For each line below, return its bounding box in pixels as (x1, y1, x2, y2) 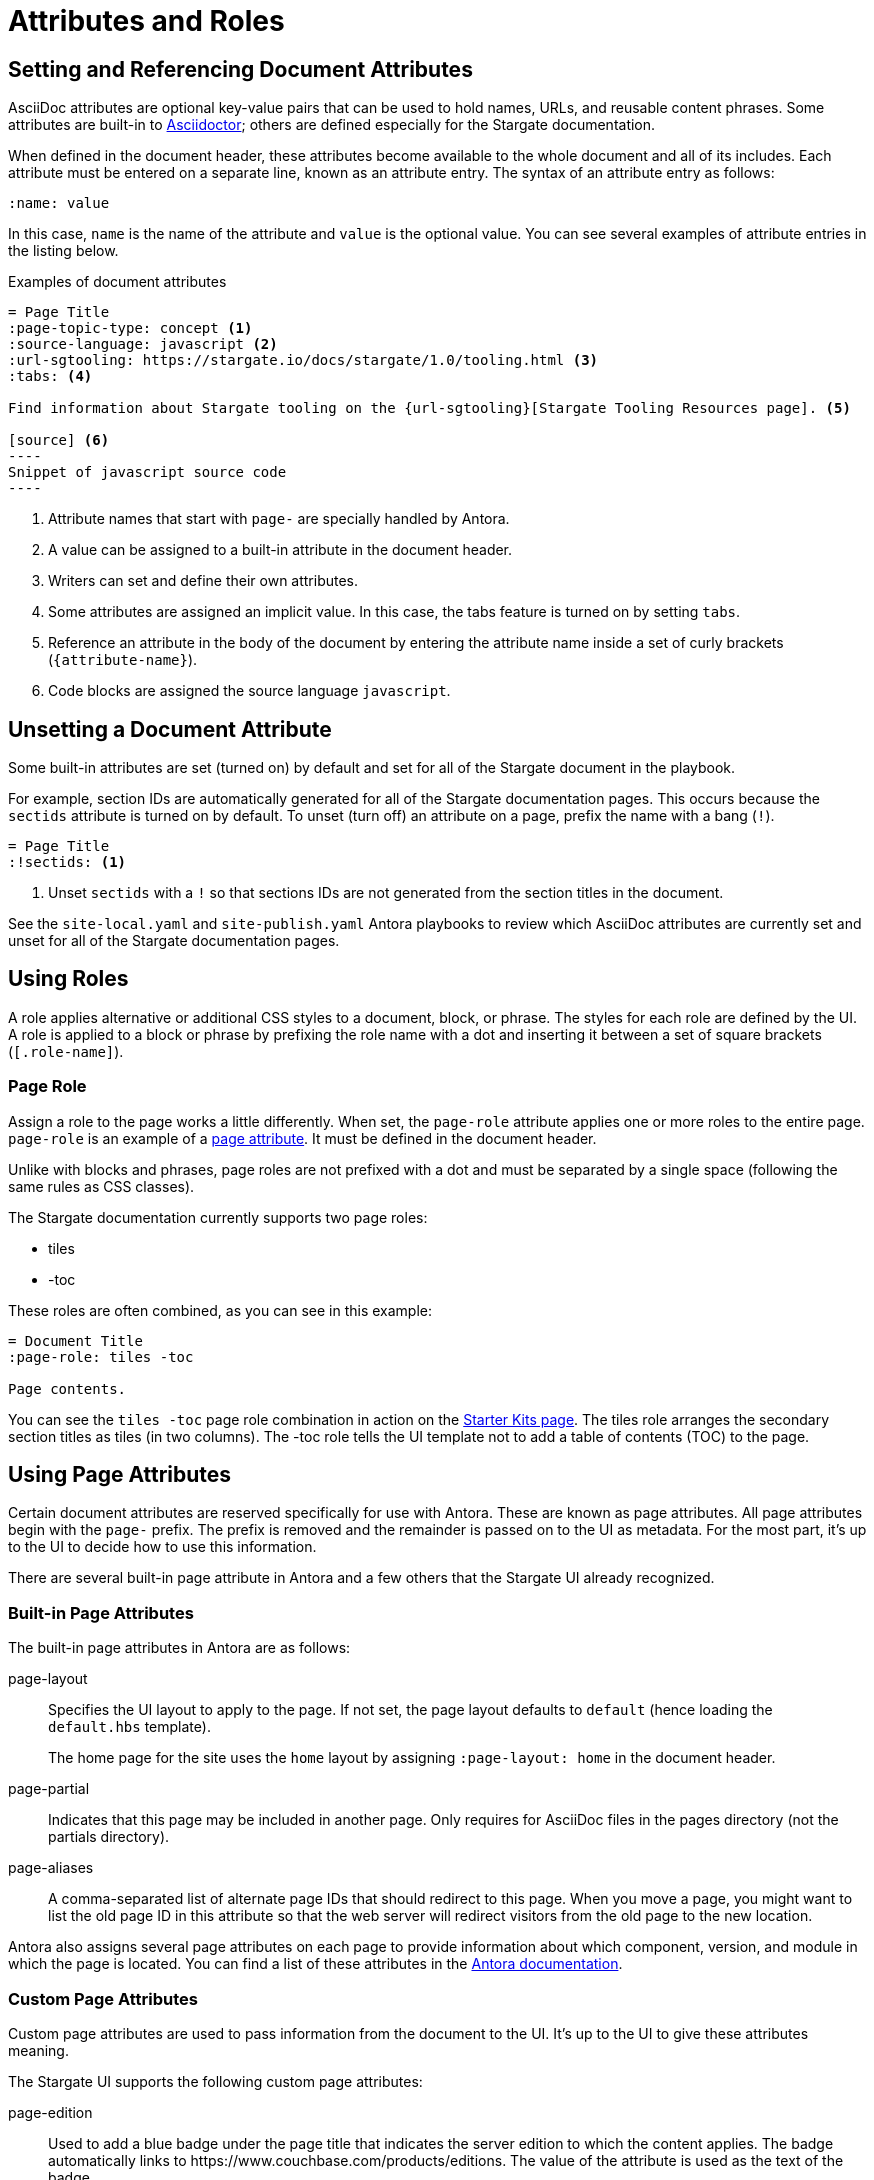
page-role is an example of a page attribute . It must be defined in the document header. (8, 1129, 597, 1147)
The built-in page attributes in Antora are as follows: (8, 1639, 351, 1657)
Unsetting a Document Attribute (8, 716, 332, 742)
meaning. (8, 2041, 69, 2059)
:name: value (8, 195, 110, 212)
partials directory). (48, 1828, 170, 1846)
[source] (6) (8, 432, 110, 449)
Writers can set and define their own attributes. (48, 572, 359, 590)
